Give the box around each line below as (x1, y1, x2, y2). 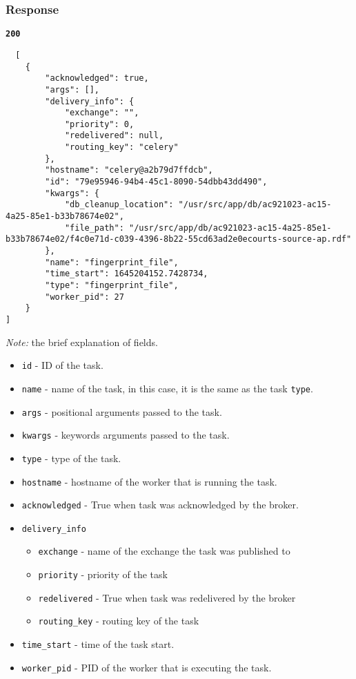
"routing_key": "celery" (64, 142, 179, 153)
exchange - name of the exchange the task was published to (38, 544, 290, 558)
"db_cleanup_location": (64, 200, 174, 210)
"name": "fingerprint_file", (45, 257, 179, 267)
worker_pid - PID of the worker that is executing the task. (21, 660, 272, 674)
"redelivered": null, (64, 131, 164, 141)
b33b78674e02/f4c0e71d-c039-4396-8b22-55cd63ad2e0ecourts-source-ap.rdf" (6, 234, 352, 245)
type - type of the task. (21, 450, 121, 465)
